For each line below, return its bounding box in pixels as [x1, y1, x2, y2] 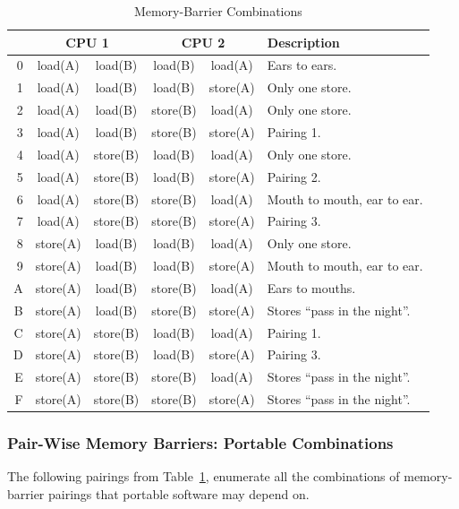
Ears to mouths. [267, 278, 356, 297]
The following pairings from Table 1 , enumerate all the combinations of [7, 467, 400, 486]
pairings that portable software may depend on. [48, 485, 310, 503]
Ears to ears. [267, 56, 337, 74]
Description [267, 32, 340, 51]
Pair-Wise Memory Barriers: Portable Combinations [7, 432, 394, 454]
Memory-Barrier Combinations [133, 2, 302, 20]
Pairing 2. [267, 167, 321, 185]
